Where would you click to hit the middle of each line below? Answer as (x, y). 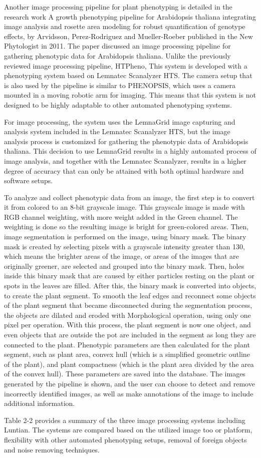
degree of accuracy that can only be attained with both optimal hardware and (124, 170)
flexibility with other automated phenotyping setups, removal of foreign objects (125, 439)
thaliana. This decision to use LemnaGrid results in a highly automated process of (130, 151)
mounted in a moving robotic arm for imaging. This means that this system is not (130, 95)
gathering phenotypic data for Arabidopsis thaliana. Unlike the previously (117, 55)
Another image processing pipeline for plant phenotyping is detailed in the (118, 7)
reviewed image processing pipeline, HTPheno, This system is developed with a (126, 65)
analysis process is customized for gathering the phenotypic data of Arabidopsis (126, 141)
